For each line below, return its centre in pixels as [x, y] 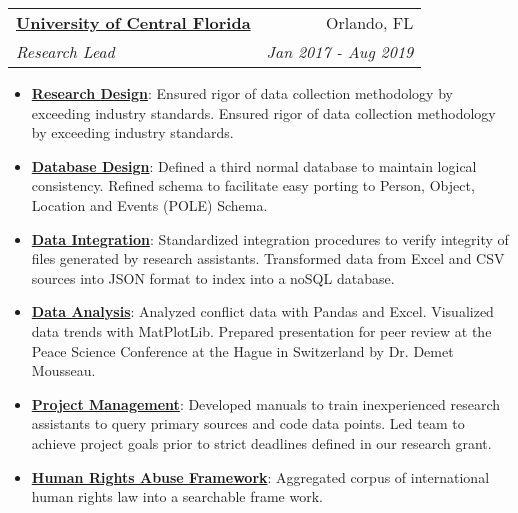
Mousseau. [63, 370]
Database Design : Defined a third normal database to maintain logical [254, 165]
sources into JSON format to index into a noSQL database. [213, 277]
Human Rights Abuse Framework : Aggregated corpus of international [260, 476]
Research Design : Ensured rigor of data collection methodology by [242, 93]
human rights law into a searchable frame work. [177, 496]
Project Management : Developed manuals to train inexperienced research [266, 403]
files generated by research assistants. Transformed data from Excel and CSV [268, 258]
